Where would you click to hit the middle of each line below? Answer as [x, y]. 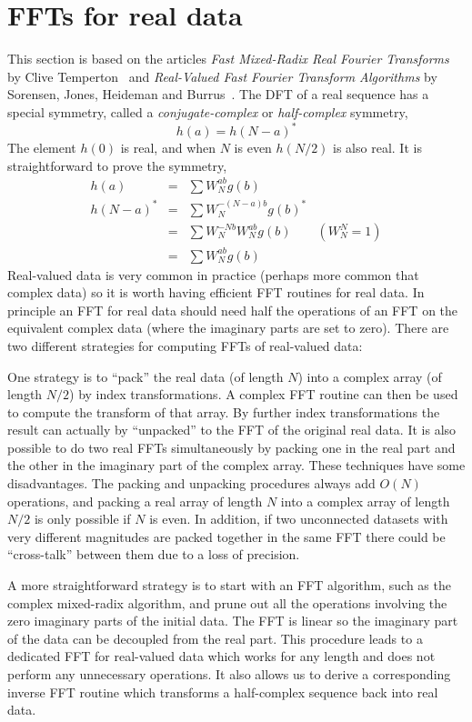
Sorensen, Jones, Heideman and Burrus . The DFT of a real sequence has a [218, 94]
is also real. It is [377, 147]
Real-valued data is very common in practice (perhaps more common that [213, 274]
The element [42, 147]
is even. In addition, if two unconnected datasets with [299, 519]
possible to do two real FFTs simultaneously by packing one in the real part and [231, 447]
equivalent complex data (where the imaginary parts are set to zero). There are [228, 328]
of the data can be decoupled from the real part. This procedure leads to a [215, 638]
